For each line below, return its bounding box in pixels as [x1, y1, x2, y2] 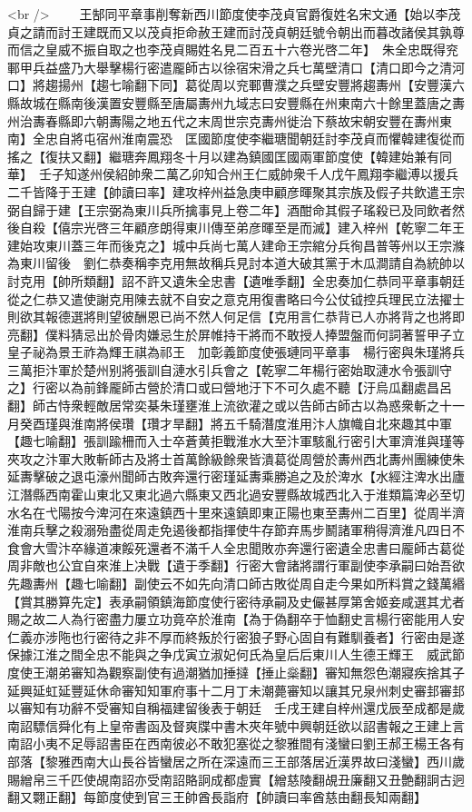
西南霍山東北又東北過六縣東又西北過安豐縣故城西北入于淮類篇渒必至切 [44, 485, 465, 504]
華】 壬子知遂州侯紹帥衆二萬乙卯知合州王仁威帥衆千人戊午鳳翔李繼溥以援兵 [7, 164, 458, 183]
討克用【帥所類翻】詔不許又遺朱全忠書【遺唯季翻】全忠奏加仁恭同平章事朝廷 [7, 271, 465, 290]
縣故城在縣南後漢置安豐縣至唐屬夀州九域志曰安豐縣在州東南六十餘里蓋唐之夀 [7, 93, 465, 112]
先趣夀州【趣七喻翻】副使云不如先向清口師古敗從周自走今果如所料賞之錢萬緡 [7, 574, 465, 592]
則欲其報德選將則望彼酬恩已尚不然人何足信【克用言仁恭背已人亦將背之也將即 [7, 307, 465, 326]
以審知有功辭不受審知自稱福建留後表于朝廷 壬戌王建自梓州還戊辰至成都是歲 [7, 698, 465, 718]
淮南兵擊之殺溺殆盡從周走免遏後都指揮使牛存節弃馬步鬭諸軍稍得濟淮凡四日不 [7, 520, 465, 540]
